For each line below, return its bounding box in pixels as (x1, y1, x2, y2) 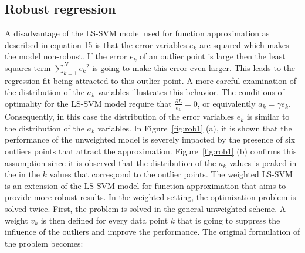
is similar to (246, 110, 290, 123)
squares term (5, 61, 51, 73)
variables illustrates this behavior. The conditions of (97, 86, 284, 98)
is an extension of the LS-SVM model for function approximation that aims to (5, 179, 286, 191)
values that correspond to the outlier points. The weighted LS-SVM (49, 168, 293, 180)
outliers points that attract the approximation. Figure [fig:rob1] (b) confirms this (5, 144, 297, 157)
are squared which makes (199, 38, 289, 50)
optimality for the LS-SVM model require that (5, 97, 172, 109)
